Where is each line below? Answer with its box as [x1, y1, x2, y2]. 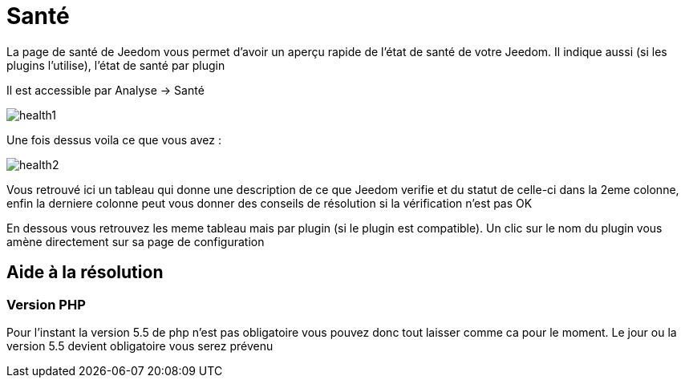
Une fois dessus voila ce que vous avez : [6, 132, 221, 147]
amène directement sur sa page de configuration [6, 234, 265, 249]
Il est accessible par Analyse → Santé [6, 83, 205, 97]
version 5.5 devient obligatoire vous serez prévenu [6, 338, 274, 353]
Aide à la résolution [6, 262, 164, 283]
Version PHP [6, 296, 86, 313]
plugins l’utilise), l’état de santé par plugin [6, 58, 225, 72]
